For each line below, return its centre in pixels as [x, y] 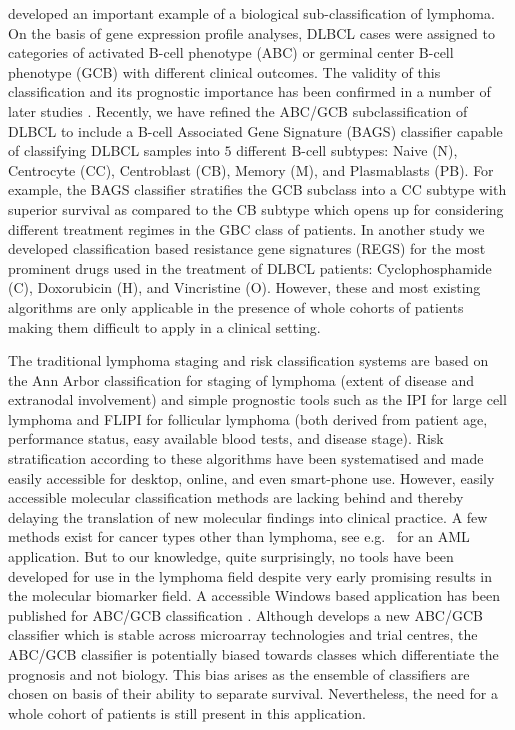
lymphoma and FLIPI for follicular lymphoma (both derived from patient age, [248, 418]
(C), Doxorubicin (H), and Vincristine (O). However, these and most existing [244, 287]
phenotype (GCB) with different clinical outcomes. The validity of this [224, 71]
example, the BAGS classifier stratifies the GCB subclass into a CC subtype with [257, 189]
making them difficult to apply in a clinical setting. [164, 326]
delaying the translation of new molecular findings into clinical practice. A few [248, 516]
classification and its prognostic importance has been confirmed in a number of [249, 91]
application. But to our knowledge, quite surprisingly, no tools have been [231, 556]
